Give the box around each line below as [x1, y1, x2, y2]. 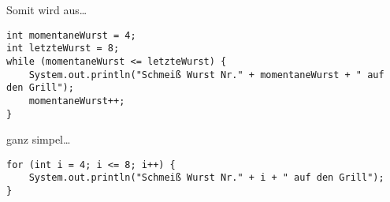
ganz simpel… [6, 131, 71, 148]
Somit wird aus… [6, 2, 87, 17]
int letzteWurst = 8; [6, 43, 120, 54]
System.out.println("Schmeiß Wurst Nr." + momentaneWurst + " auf [28, 69, 384, 80]
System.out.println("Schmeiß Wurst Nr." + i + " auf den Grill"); [28, 172, 384, 184]
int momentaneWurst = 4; [6, 29, 136, 41]
